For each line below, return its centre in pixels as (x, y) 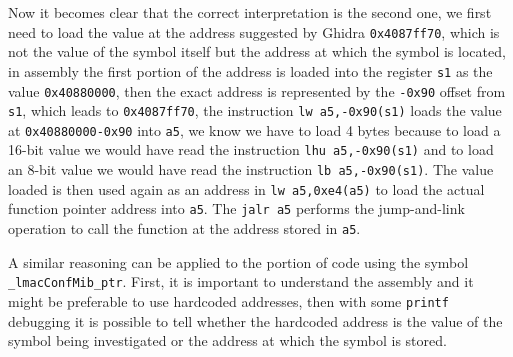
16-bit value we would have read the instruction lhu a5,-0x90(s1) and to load (251, 149)
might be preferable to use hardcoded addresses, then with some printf (228, 301)
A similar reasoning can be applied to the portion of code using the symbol (238, 261)
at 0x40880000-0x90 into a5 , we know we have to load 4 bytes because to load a (254, 129)
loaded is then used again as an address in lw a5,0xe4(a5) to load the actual (246, 188)
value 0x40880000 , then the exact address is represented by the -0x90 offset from (257, 90)
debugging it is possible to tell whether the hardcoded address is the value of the (255, 320)
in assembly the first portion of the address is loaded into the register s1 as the (250, 70)
